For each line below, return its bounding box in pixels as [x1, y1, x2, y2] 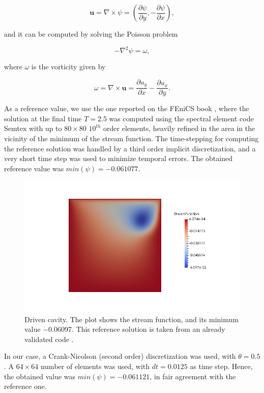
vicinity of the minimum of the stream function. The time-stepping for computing [4, 133, 259, 143]
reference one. [4, 381, 47, 391]
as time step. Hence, [190, 361, 253, 372]
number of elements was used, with [40, 361, 150, 372]
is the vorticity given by [31, 61, 106, 72]
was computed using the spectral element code [109, 113, 254, 123]
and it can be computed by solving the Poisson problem [4, 29, 178, 39]
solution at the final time [4, 113, 82, 123]
